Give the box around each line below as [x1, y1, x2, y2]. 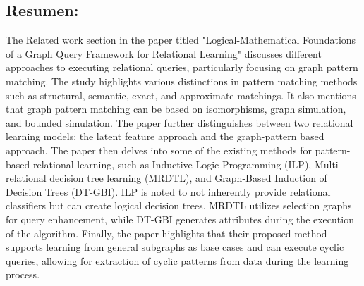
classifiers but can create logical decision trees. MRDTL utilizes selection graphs [6, 198, 352, 213]
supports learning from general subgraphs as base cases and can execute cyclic [6, 240, 344, 254]
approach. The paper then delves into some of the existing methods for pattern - [6, 142, 351, 157]
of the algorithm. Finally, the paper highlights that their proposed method [6, 225, 327, 240]
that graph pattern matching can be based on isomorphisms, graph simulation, [6, 101, 346, 116]
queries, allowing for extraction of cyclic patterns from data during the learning [6, 253, 349, 268]
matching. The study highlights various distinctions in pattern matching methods [6, 73, 358, 88]
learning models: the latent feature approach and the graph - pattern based [6, 129, 324, 144]
